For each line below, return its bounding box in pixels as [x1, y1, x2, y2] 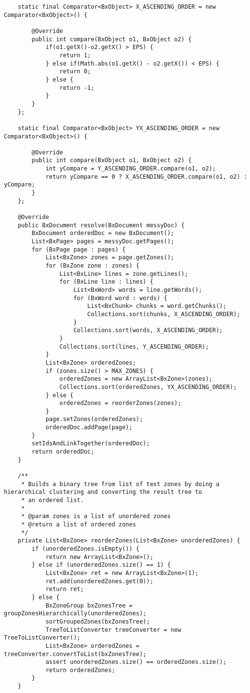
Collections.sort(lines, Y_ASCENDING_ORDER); [59, 343, 209, 350]
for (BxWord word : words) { [73, 294, 167, 302]
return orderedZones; [45, 666, 116, 674]
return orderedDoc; [32, 448, 95, 456]
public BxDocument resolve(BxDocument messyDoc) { [17, 221, 185, 229]
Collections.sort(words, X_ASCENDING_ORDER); [73, 327, 223, 334]
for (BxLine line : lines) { [59, 278, 153, 286]
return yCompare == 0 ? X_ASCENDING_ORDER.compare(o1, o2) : [45, 173, 248, 180]
